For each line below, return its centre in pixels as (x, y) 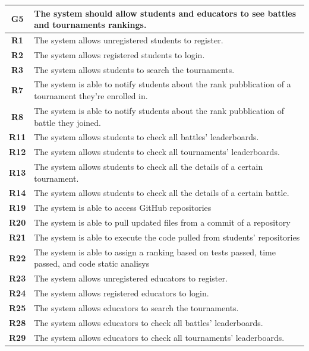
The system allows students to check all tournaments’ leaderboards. (157, 152)
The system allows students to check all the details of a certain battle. (162, 193)
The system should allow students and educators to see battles (165, 13)
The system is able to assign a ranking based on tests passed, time (155, 252)
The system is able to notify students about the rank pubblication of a (163, 84)
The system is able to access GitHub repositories (123, 208)
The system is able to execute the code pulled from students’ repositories (167, 237)
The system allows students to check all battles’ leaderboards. (146, 137)
